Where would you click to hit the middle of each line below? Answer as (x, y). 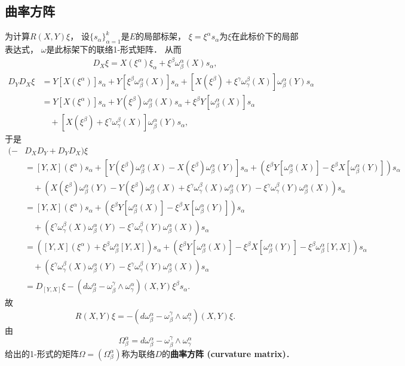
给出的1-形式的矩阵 (42, 353)
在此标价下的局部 (265, 36)
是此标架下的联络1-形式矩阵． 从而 (114, 49)
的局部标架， (161, 36)
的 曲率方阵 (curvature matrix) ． (228, 353)
